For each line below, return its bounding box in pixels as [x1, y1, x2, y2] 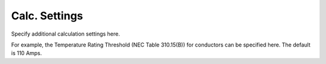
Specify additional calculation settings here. [11, 30, 120, 37]
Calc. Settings [11, 9, 83, 22]
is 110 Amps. [11, 50, 42, 57]
